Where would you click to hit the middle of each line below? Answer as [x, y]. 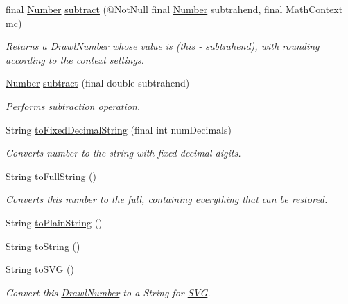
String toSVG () [40, 269]
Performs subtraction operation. [73, 106]
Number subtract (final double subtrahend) [98, 83]
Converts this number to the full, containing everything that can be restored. [167, 199]
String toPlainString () [54, 222]
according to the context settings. [75, 59]
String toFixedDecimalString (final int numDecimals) [119, 129]
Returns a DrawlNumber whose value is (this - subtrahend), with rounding [163, 46]
